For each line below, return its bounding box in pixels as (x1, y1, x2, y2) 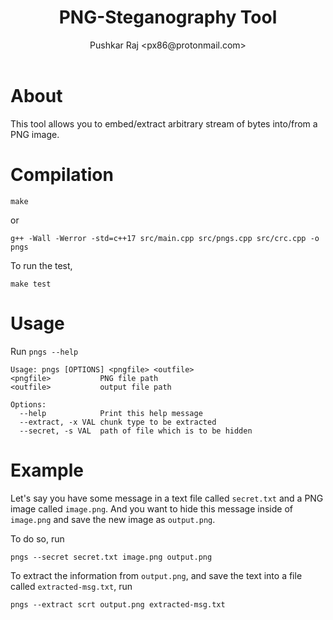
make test (10, 279, 52, 289)
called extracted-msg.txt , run (10, 580, 133, 592)
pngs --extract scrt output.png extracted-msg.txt (10, 599, 226, 610)
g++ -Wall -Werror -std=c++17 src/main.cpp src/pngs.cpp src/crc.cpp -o (10, 233, 320, 243)
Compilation (10, 163, 114, 186)
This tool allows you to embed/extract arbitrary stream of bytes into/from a (10, 117, 318, 130)
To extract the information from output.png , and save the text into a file (10, 569, 303, 581)
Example (10, 459, 84, 481)
